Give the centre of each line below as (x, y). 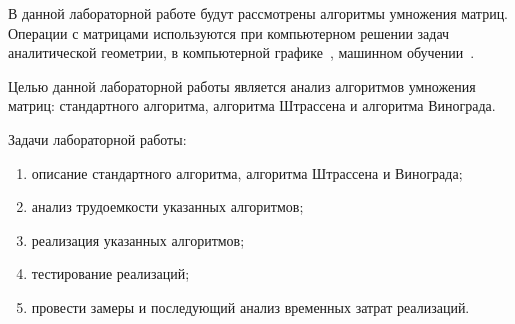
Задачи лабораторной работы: (97, 138)
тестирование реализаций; (110, 273)
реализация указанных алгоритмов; (138, 239)
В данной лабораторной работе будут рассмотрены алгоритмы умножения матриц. (258, 13)
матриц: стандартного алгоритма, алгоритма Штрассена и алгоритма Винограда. (252, 105)
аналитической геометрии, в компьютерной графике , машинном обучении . (241, 52)
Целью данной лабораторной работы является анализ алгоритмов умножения (242, 85)
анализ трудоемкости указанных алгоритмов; (167, 206)
